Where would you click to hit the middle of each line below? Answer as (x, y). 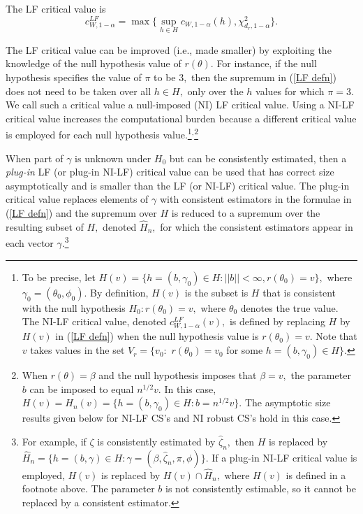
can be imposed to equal (82, 388)
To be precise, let (59, 277)
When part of (35, 158)
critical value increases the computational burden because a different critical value (181, 118)
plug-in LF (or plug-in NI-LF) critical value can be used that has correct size (170, 172)
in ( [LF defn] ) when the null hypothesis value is (157, 336)
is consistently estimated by (156, 441)
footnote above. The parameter (88, 488)
